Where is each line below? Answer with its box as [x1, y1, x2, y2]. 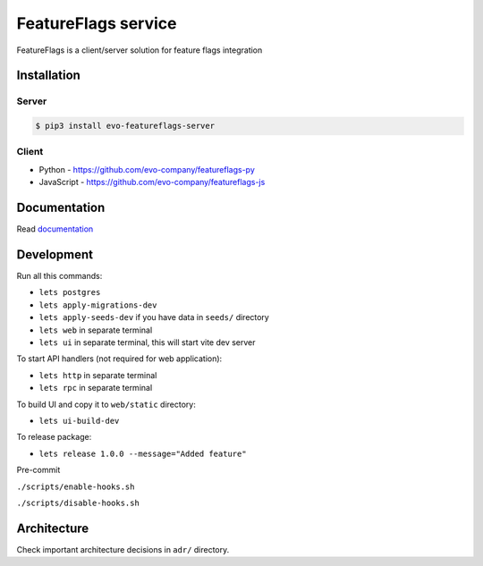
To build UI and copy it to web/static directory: [16, 399, 196, 410]
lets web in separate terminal [38, 325, 153, 335]
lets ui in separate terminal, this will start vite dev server [38, 337, 256, 348]
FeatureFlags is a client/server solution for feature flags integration [16, 45, 263, 55]
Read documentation [16, 224, 94, 234]
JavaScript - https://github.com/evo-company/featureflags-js [38, 177, 266, 188]
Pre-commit [16, 465, 61, 476]
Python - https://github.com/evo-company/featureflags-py [38, 164, 255, 174]
